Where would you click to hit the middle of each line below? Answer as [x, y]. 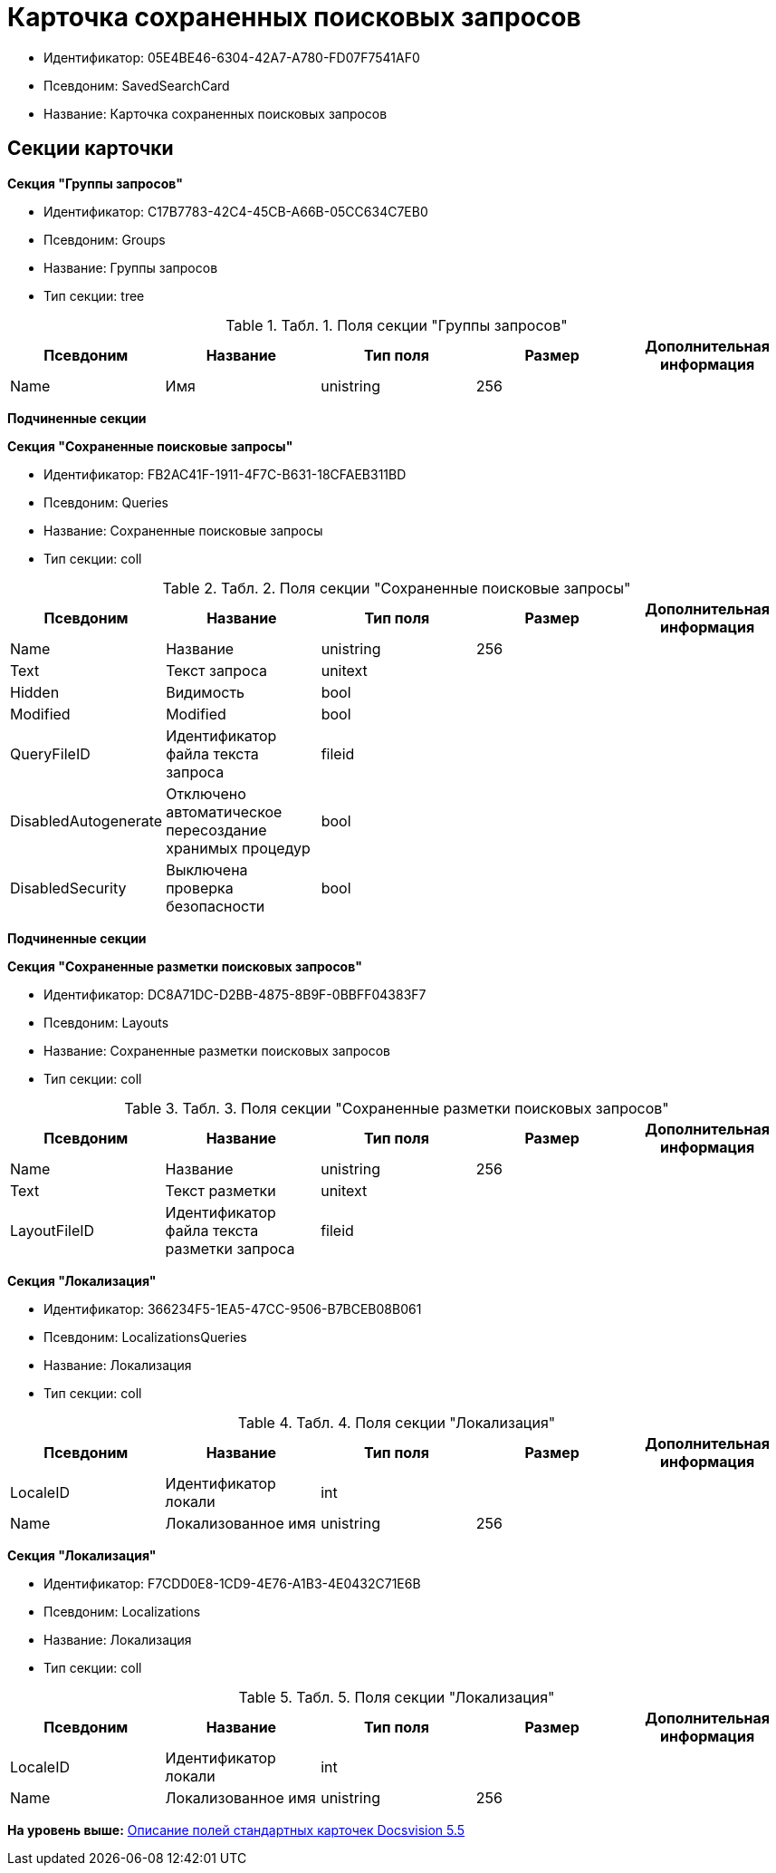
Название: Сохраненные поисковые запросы [183, 530]
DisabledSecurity [68, 888]
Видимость [206, 692]
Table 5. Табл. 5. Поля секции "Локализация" [397, 1697]
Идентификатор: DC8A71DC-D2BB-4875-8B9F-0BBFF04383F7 [235, 994]
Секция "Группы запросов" [95, 183]
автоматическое [224, 811]
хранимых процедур [238, 848]
